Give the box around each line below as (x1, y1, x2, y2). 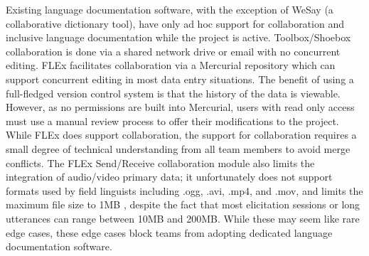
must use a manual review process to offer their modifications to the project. (6, 113, 339, 128)
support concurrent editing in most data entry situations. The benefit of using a (6, 71, 354, 86)
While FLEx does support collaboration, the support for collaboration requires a (6, 127, 357, 142)
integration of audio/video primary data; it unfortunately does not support (6, 169, 333, 184)
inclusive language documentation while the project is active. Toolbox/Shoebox (6, 30, 351, 45)
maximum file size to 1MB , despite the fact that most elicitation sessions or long (6, 197, 360, 212)
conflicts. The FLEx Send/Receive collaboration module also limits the (6, 155, 315, 170)
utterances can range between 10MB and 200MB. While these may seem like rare (6, 210, 360, 225)
